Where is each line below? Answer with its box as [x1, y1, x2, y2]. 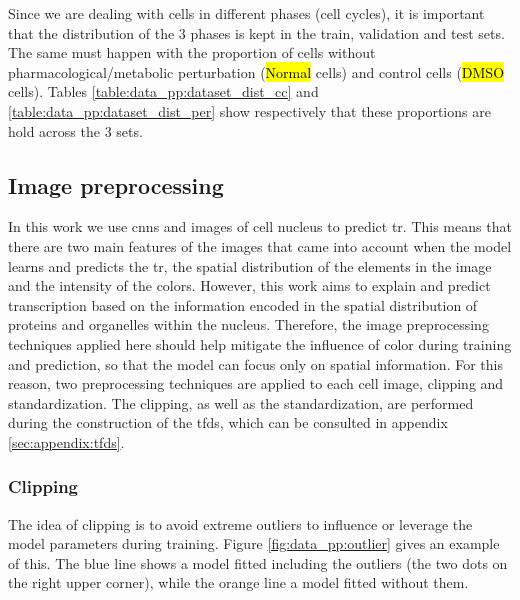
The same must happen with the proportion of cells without [8, 42, 376, 63]
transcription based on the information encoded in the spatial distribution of [8, 294, 478, 315]
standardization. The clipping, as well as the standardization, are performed [8, 392, 474, 413]
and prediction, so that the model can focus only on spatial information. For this [8, 353, 503, 374]
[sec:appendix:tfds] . [8, 431, 125, 452]
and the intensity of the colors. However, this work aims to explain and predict [8, 275, 491, 296]
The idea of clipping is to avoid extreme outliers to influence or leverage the [8, 513, 473, 534]
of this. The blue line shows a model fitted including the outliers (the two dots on [8, 552, 508, 573]
